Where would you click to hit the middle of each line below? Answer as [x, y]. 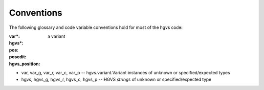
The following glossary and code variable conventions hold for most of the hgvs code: [96, 27]
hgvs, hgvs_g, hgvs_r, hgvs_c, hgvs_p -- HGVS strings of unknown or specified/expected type [116, 79]
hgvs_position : [24, 64]
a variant [56, 36]
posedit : [18, 57]
